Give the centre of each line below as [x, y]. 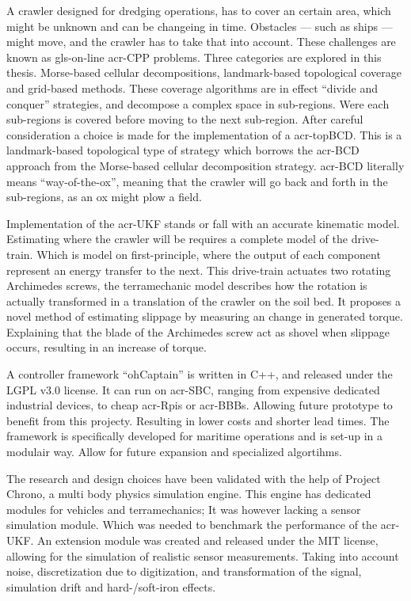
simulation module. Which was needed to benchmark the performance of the [192, 525]
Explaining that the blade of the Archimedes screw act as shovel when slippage [198, 331]
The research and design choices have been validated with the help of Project [194, 478]
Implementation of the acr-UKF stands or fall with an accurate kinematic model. [203, 223]
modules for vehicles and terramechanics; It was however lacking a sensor [184, 509]
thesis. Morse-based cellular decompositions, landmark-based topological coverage [204, 72]
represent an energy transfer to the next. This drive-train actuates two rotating [199, 270]
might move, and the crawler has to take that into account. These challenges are [201, 42]
